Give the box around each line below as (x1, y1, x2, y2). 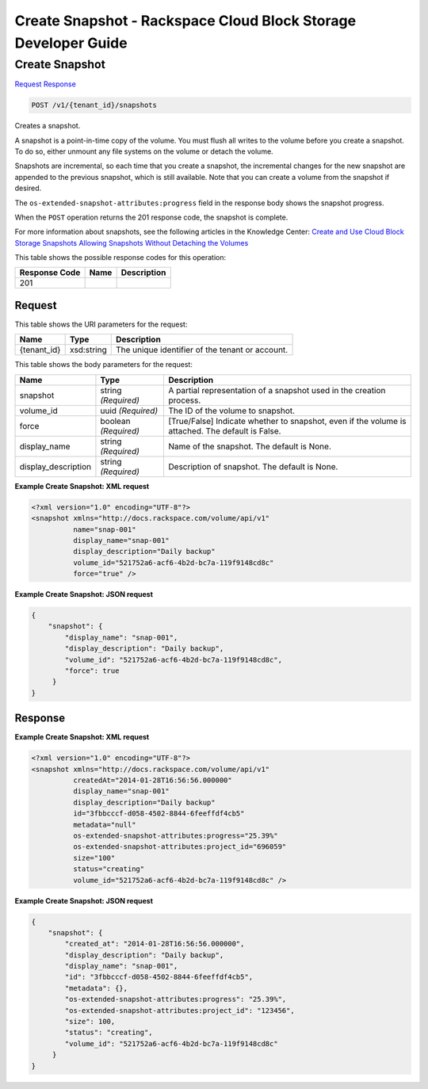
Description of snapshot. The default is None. (168, 460, 338, 472)
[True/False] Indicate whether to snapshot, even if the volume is (168, 415, 407, 426)
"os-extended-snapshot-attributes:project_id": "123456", (64, 1006, 295, 1014)
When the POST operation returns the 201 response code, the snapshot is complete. (14, 212, 289, 222)
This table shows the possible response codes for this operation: (14, 253, 227, 262)
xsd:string (69, 345, 107, 356)
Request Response (14, 79, 77, 89)
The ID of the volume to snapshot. (168, 405, 296, 416)
